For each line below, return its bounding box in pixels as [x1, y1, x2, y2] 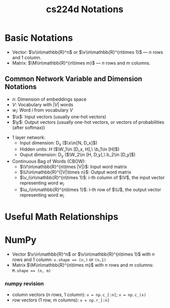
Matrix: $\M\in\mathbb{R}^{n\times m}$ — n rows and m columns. [12, 60, 151, 66]
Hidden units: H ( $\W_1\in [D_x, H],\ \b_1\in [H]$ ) [19, 146, 120, 152]
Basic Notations [5, 32, 73, 44]
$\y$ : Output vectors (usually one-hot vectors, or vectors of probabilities [12, 119, 164, 125]
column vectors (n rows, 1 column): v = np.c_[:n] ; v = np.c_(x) [12, 292, 147, 298]
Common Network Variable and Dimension [5, 75, 143, 83]
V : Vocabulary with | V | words [12, 101, 74, 107]
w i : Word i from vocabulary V [12, 107, 73, 114]
